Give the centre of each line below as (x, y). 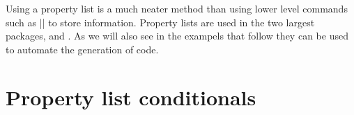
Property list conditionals (131, 97)
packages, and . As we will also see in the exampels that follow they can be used (177, 36)
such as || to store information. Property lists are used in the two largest (160, 22)
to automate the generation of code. (82, 49)
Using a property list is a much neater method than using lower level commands (177, 8)
